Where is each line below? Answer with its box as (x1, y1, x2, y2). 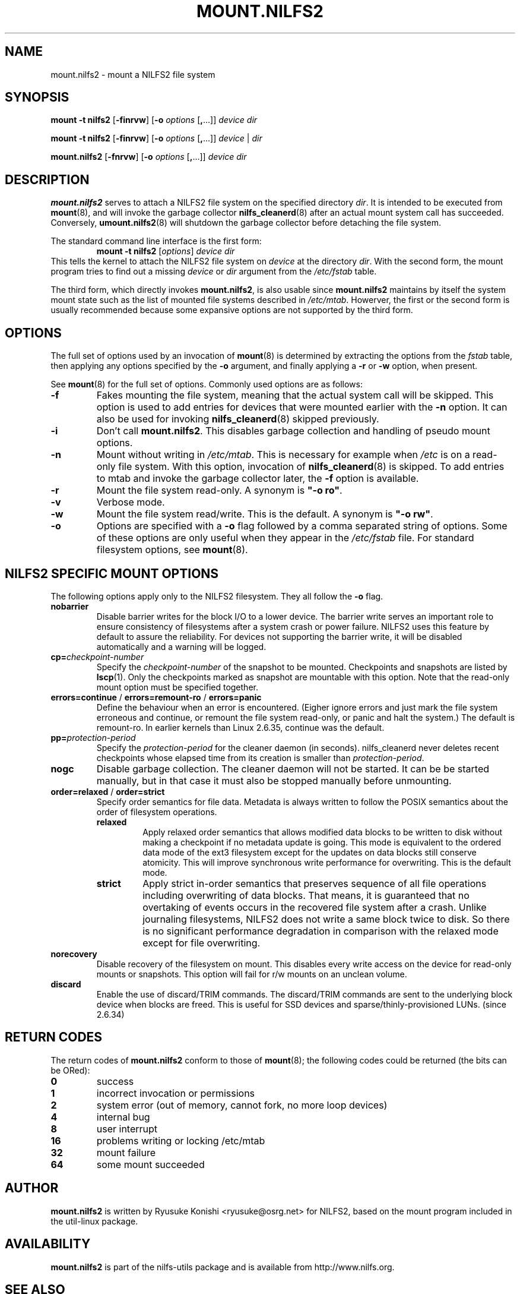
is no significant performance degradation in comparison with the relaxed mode (142, 924, 499, 937)
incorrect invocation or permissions (96, 1087, 255, 1099)
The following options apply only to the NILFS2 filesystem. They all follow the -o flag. (50, 591, 383, 601)
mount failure (96, 1146, 156, 1159)
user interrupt (96, 1122, 158, 1135)
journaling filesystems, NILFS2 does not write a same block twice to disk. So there (142, 913, 510, 925)
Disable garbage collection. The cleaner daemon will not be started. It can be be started (96, 762, 489, 775)
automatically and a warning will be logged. (96, 641, 267, 652)
